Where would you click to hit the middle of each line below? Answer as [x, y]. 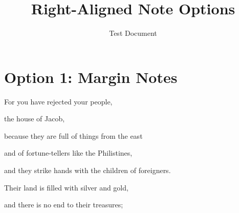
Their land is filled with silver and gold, [66, 187]
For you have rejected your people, [58, 101]
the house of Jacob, [35, 119]
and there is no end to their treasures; [64, 205]
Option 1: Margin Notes [91, 77]
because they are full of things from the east [73, 135]
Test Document [133, 33]
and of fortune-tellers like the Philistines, [68, 153]
